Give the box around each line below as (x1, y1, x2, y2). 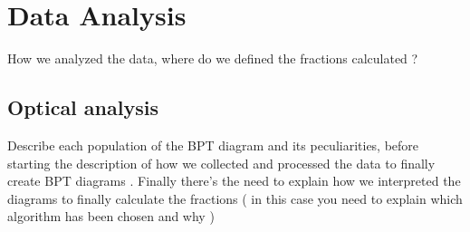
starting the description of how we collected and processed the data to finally (7, 153, 436, 172)
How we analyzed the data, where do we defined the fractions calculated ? (7, 49, 418, 68)
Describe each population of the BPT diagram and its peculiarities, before (7, 135, 419, 154)
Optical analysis (7, 93, 158, 121)
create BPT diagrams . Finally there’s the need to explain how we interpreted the (7, 171, 461, 190)
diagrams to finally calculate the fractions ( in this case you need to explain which (7, 188, 463, 208)
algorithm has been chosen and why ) (7, 207, 215, 226)
